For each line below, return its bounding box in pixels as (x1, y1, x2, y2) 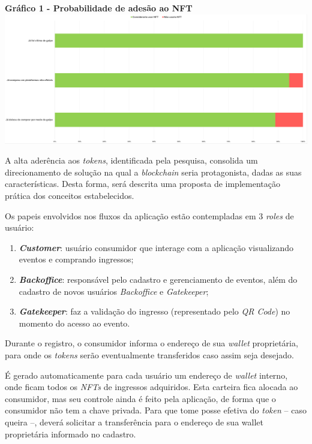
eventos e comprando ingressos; (19, 253, 134, 265)
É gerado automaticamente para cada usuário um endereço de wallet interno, (5, 369, 288, 381)
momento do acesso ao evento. (19, 316, 130, 329)
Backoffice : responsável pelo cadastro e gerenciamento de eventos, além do (19, 273, 298, 285)
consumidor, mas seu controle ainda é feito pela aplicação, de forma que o (5, 392, 276, 404)
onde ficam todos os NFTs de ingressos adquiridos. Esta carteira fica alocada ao (5, 380, 298, 393)
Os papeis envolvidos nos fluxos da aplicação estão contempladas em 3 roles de (5, 209, 294, 222)
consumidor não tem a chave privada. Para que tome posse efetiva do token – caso (5, 404, 307, 416)
